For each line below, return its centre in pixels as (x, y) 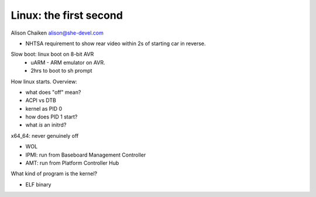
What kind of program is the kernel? (54, 174)
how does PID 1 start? (51, 117)
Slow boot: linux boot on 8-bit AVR (52, 54)
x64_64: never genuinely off (45, 135)
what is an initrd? (46, 125)
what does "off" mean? (53, 92)
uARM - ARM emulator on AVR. (68, 62)
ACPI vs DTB (41, 100)
